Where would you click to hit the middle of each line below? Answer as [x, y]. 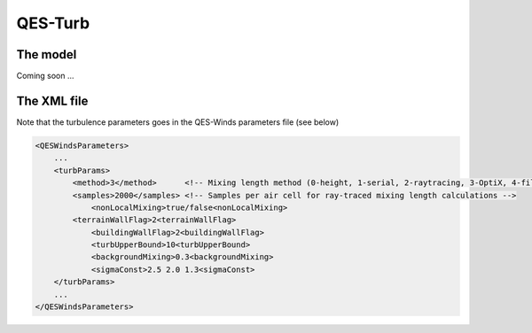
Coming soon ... [45, 76]
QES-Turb [53, 23]
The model [47, 54]
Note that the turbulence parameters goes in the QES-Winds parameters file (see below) [178, 122]
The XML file [52, 101]
